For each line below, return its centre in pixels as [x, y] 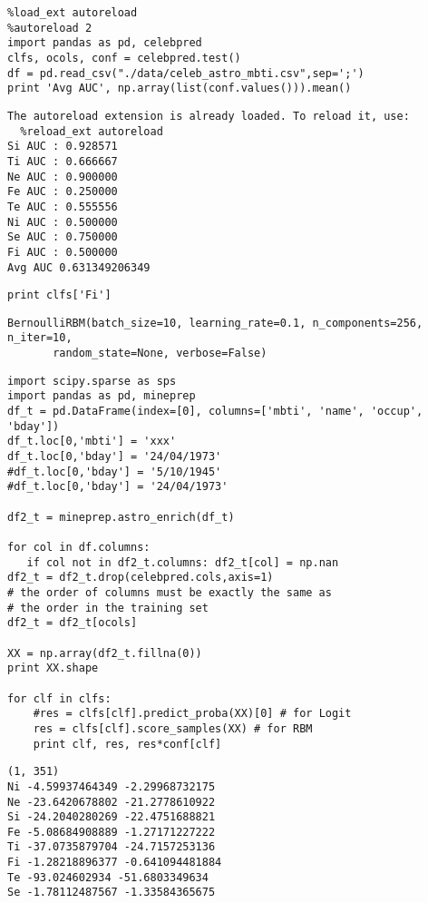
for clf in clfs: [59, 698]
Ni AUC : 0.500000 [63, 222]
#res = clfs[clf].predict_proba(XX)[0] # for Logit [192, 714]
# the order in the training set [108, 608]
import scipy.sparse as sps [92, 381]
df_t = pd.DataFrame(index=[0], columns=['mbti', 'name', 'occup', [215, 412]
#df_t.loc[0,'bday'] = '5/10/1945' [115, 471]
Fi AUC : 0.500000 [63, 252]
